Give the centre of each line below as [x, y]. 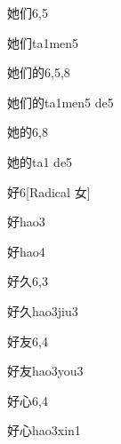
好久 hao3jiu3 [43, 310]
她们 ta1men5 [43, 42]
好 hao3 [26, 222]
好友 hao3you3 [45, 371]
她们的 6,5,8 [39, 72]
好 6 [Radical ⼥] [49, 191]
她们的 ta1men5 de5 [60, 102]
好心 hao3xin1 [44, 430]
